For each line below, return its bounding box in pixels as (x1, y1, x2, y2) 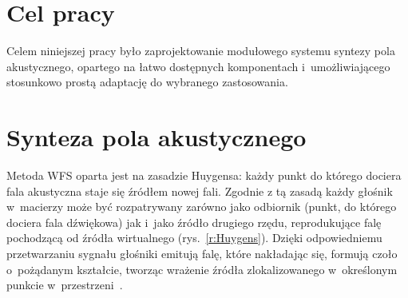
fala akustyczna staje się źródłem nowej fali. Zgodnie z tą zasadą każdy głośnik (6, 182, 393, 199)
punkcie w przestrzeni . (6, 276, 123, 293)
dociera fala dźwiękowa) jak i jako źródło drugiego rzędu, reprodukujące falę (6, 213, 382, 230)
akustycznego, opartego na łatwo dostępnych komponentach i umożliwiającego (6, 58, 390, 74)
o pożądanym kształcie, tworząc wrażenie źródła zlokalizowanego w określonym (6, 260, 398, 277)
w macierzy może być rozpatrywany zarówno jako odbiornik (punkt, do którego (6, 198, 397, 215)
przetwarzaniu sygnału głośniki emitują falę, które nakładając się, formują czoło (6, 245, 398, 261)
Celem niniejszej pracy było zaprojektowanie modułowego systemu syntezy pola (6, 42, 395, 59)
